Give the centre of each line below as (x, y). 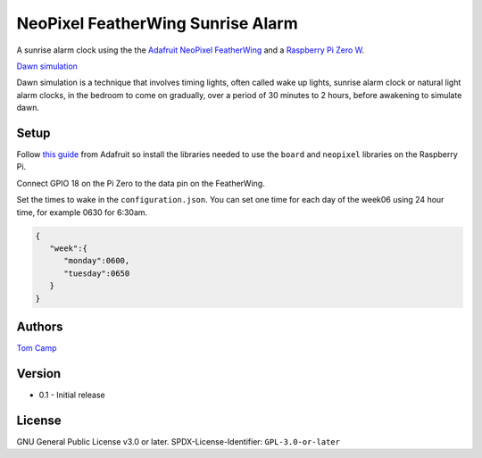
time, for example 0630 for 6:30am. (82, 212)
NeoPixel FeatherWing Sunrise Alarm (157, 23)
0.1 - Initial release (72, 395)
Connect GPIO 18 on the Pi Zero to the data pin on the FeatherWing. (141, 183)
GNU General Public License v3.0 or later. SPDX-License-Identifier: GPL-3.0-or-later (179, 441)
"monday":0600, (97, 261)
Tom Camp (37, 348)
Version (39, 374)
